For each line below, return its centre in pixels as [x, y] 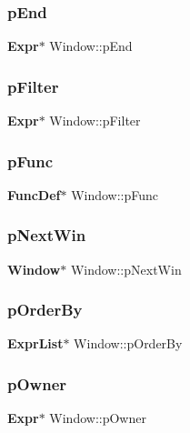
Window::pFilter [95, 121]
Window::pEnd [91, 46]
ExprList [35, 343]
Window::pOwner [98, 418]
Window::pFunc [115, 194]
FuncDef [34, 194]
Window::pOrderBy [128, 343]
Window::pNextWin [126, 269]
